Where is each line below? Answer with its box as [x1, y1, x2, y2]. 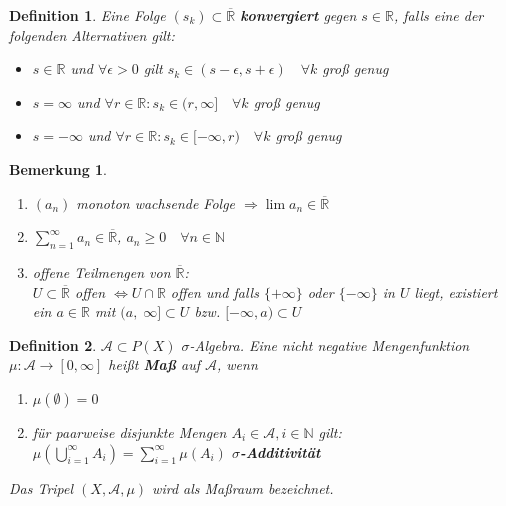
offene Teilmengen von [32, 261, 171, 282]
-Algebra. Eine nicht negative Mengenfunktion [189, 334, 470, 355]
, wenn [217, 354, 258, 375]
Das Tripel [9, 477, 74, 498]
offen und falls [170, 281, 259, 302]
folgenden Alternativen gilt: [9, 24, 175, 45]
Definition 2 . [9, 334, 97, 355]
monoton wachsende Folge [76, 192, 236, 213]
